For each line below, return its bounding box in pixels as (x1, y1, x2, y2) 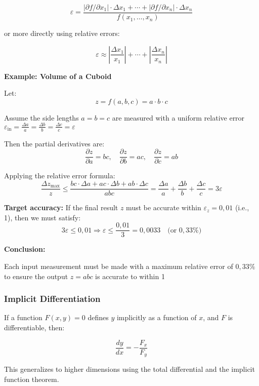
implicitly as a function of (116, 312, 197, 323)
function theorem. (4, 373, 59, 384)
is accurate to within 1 (95, 271, 165, 281)
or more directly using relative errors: (4, 28, 120, 38)
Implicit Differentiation (4, 292, 101, 305)
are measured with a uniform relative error (112, 112, 245, 123)
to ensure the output (4, 271, 68, 281)
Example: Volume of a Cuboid (4, 70, 112, 81)
